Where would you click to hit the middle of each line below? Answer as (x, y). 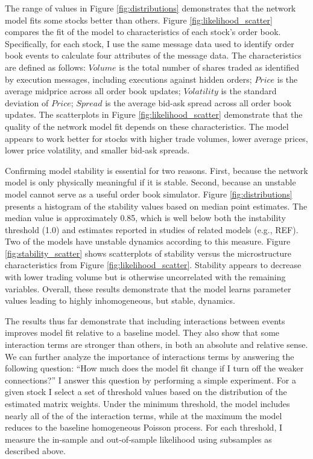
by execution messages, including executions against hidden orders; (128, 79)
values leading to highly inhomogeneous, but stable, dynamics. (120, 300)
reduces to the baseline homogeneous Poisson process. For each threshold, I (144, 427)
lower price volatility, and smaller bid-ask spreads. (97, 150)
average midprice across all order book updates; (93, 91)
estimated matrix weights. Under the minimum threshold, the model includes (147, 403)
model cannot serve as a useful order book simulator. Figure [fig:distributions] (149, 194)
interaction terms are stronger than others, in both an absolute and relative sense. (156, 345)
